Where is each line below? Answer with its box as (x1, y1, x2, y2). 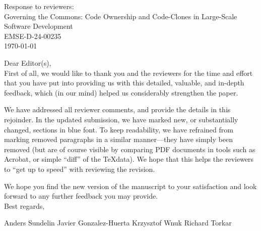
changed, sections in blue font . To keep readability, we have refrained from (4, 124, 233, 134)
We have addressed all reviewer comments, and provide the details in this (4, 104, 231, 115)
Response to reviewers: (4, 1, 74, 11)
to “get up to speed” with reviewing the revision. (4, 163, 155, 174)
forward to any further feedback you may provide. (4, 191, 158, 201)
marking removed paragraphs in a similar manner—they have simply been (4, 134, 233, 145)
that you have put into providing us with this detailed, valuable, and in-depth (4, 77, 244, 88)
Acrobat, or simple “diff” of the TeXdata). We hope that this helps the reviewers (4, 154, 254, 164)
